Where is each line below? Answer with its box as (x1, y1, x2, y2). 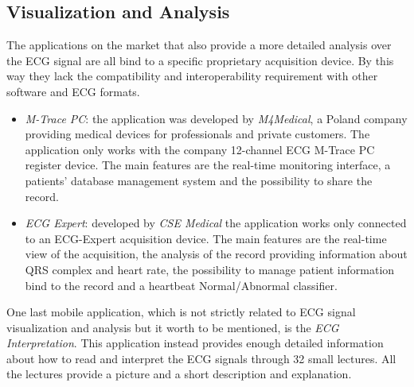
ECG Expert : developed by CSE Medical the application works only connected (25, 215, 407, 231)
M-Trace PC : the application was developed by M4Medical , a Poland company (25, 110, 408, 126)
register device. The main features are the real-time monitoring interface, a (25, 157, 391, 173)
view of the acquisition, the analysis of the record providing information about (25, 246, 408, 262)
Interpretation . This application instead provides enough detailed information (6, 335, 384, 351)
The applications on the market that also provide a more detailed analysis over (6, 37, 392, 53)
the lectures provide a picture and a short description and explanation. (6, 366, 352, 382)
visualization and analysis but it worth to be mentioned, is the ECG (6, 319, 339, 335)
